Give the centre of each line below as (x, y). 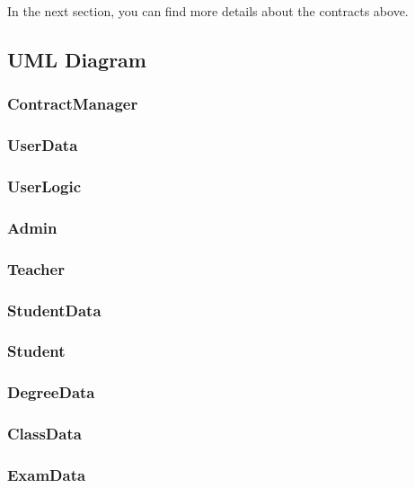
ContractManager (73, 104)
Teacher (36, 268)
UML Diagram (77, 59)
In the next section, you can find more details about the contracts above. (208, 11)
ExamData (47, 474)
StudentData (54, 310)
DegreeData (51, 392)
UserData (43, 145)
